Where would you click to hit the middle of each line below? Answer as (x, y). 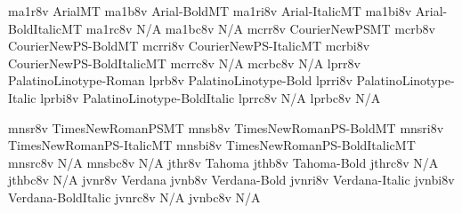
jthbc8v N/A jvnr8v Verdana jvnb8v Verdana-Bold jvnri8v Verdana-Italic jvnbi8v (231, 180)
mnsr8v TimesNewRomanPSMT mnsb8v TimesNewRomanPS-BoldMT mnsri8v (226, 127)
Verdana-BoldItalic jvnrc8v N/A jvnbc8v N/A (134, 197)
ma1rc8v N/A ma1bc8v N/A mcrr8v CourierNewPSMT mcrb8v (260, 28)
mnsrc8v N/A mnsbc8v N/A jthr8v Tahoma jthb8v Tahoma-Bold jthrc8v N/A (223, 162)
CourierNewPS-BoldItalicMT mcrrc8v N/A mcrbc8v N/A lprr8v (184, 63)
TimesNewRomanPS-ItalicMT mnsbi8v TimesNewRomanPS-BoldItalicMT (212, 145)
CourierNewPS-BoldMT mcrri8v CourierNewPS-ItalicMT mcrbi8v (189, 46)
